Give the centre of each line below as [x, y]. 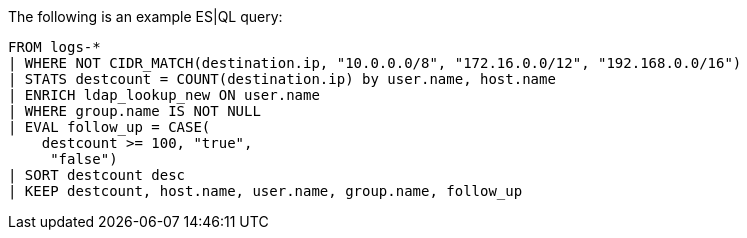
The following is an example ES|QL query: [145, 16]
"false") [84, 159]
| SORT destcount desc [97, 175]
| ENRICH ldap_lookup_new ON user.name [164, 95]
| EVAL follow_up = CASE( [109, 127]
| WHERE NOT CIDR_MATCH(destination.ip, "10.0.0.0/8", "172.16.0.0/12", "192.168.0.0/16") [375, 63]
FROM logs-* [54, 47]
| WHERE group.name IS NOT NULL [134, 111]
